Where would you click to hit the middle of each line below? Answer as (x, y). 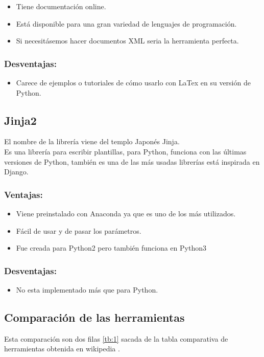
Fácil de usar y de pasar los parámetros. (79, 230)
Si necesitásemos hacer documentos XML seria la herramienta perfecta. (127, 41)
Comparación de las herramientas (94, 317)
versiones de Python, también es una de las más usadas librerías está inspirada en (132, 161)
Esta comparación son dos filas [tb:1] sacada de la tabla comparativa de (116, 338)
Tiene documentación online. (61, 6)
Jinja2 (20, 120)
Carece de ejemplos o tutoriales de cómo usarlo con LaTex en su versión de (133, 82)
